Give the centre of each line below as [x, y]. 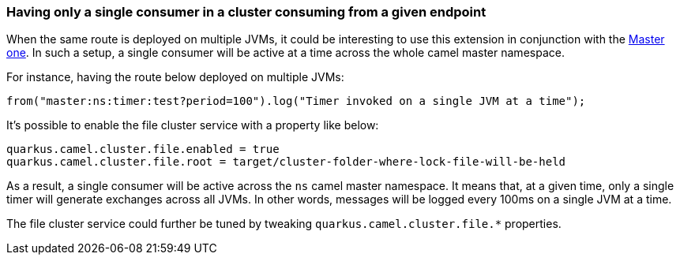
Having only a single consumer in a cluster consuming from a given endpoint [246, 12]
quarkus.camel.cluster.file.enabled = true [143, 149]
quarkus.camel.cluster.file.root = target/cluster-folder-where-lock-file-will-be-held [286, 162]
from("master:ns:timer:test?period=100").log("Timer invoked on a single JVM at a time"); [296, 101]
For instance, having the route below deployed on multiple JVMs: [175, 77]
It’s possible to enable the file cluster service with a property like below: [193, 125]
